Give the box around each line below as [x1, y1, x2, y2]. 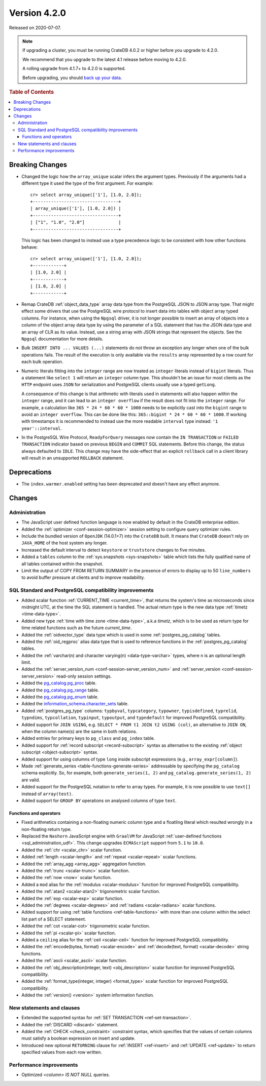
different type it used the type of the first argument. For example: [21, 180, 154, 186]
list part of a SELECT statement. [21, 916, 86, 922]
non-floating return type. [21, 826, 72, 832]
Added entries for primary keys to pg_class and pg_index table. [21, 735, 155, 741]
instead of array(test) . [21, 791, 73, 797]
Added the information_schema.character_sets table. [21, 701, 129, 707]
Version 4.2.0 [9, 7, 66, 18]
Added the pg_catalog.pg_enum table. [21, 694, 99, 700]
